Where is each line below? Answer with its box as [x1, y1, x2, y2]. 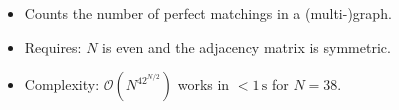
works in [177, 74, 230, 95]
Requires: [24, 36, 82, 57]
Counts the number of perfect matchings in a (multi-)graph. [24, 3, 392, 23]
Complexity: [24, 74, 100, 95]
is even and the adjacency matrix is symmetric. [102, 36, 391, 57]
